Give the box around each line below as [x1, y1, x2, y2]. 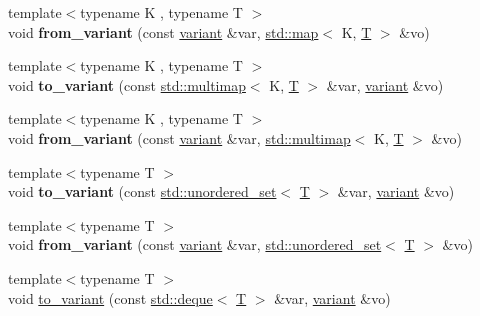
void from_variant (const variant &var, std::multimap [8, 127, 351, 148]
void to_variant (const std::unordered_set [8, 181, 277, 202]
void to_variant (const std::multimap [8, 74, 246, 95]
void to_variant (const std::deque [8, 287, 213, 308]
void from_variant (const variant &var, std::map [8, 21, 319, 42]
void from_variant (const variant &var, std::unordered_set [8, 234, 382, 255]
